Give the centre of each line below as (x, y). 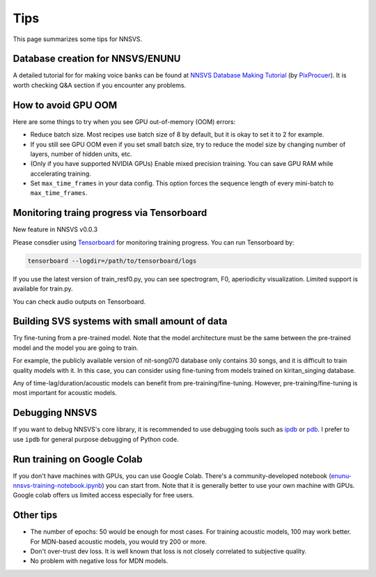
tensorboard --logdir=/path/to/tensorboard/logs (112, 261)
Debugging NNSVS (55, 413)
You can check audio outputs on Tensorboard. (79, 301)
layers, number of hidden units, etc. (81, 154)
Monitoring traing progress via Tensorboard (110, 213)
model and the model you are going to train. (76, 348)
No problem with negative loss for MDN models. (99, 561)
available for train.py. (43, 288)
